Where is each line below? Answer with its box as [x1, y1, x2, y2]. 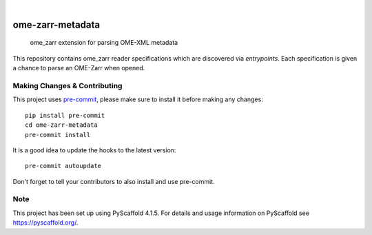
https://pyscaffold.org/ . [12, 218, 79, 227]
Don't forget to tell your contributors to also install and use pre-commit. [12, 177, 215, 185]
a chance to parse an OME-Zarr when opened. [12, 64, 145, 72]
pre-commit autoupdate [25, 162, 102, 170]
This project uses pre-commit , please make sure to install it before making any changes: [12, 95, 263, 103]
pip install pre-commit [25, 111, 105, 119]
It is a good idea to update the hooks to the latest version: [12, 145, 176, 154]
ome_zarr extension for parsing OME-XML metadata [30, 39, 178, 47]
